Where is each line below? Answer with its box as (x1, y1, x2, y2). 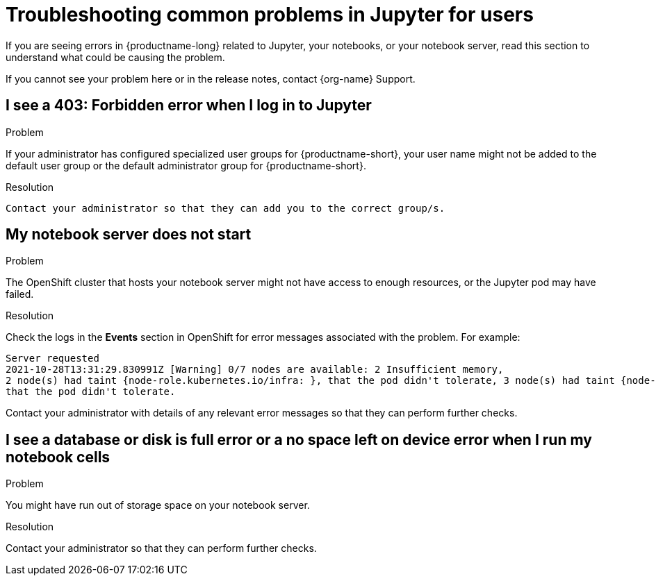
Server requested (6, 353, 99, 364)
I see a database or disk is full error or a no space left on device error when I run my (6, 430, 592, 448)
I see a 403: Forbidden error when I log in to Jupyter (6, 96, 372, 115)
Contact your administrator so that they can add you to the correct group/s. (6, 202, 445, 214)
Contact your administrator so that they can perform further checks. (6, 542, 317, 555)
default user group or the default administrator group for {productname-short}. (6, 159, 366, 171)
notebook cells (6, 448, 110, 466)
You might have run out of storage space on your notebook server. (6, 499, 310, 512)
